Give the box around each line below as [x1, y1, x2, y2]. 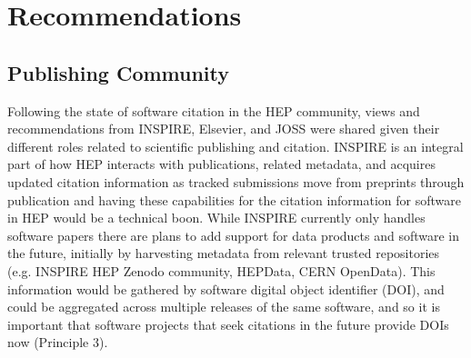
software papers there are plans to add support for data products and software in [7, 225, 460, 244]
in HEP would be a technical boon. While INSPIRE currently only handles [7, 208, 426, 227]
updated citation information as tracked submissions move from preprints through [7, 172, 465, 191]
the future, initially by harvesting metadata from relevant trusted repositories [7, 244, 440, 263]
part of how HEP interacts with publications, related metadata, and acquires [7, 154, 436, 174]
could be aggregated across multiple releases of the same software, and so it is [7, 297, 440, 316]
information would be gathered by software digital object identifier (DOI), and [7, 279, 445, 298]
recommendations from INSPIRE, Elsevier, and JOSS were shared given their [7, 119, 440, 138]
